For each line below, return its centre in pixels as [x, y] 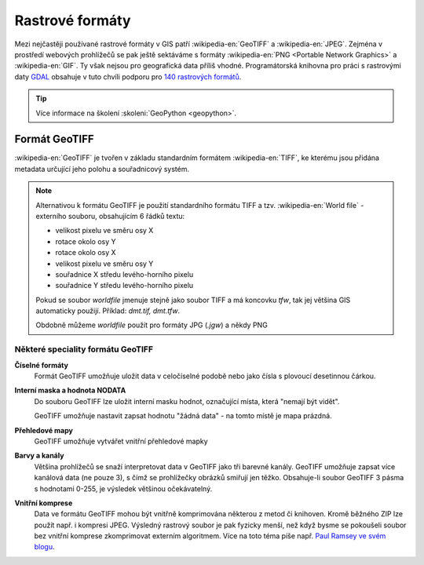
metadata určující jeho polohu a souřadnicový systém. [102, 169]
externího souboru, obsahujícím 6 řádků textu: [110, 216]
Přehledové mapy [44, 430]
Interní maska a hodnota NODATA [70, 390]
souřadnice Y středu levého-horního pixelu [124, 286]
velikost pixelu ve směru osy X [104, 231]
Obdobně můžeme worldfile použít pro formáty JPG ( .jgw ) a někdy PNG [152, 325]
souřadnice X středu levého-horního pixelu [124, 274]
